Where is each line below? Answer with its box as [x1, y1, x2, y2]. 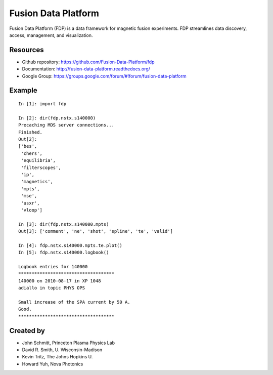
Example [9, 86, 37, 95]
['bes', [18, 143, 37, 149]
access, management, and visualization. [9, 32, 93, 38]
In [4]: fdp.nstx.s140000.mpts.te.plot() [18, 242, 122, 248]
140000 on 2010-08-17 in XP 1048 [18, 278, 101, 283]
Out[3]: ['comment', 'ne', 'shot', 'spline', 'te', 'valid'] [18, 228, 173, 234]
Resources [9, 46, 44, 54]
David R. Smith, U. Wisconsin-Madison [22, 347, 103, 353]
